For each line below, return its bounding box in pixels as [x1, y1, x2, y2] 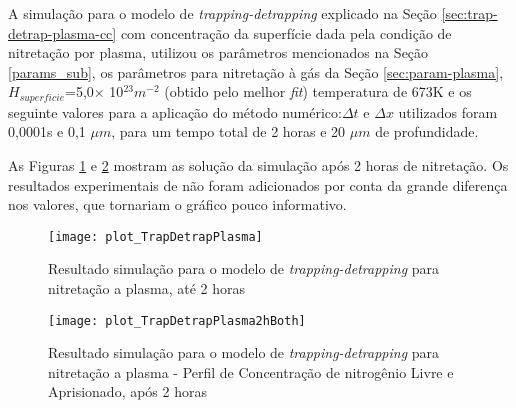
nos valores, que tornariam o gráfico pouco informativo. [8, 194, 347, 215]
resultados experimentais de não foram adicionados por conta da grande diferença [8, 174, 508, 195]
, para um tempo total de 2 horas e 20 [111, 121, 346, 142]
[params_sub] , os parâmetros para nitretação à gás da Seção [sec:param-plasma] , [8, 61, 504, 82]
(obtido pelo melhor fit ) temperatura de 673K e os [164, 81, 472, 102]
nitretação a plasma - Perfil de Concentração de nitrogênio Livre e [48, 361, 454, 382]
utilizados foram [398, 101, 498, 122]
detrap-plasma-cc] [8, 22, 117, 43]
